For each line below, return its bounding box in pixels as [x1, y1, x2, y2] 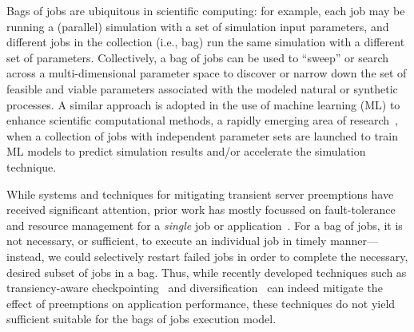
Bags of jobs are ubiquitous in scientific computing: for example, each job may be [6, 2, 405, 18]
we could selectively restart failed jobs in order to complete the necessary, [48, 247, 408, 264]
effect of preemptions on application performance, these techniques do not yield [6, 294, 396, 311]
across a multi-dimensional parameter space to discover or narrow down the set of [6, 65, 407, 81]
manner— [330, 232, 379, 249]
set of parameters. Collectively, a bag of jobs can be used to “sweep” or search [6, 49, 389, 65]
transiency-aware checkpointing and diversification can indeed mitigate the [6, 279, 383, 296]
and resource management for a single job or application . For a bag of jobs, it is [6, 216, 403, 233]
